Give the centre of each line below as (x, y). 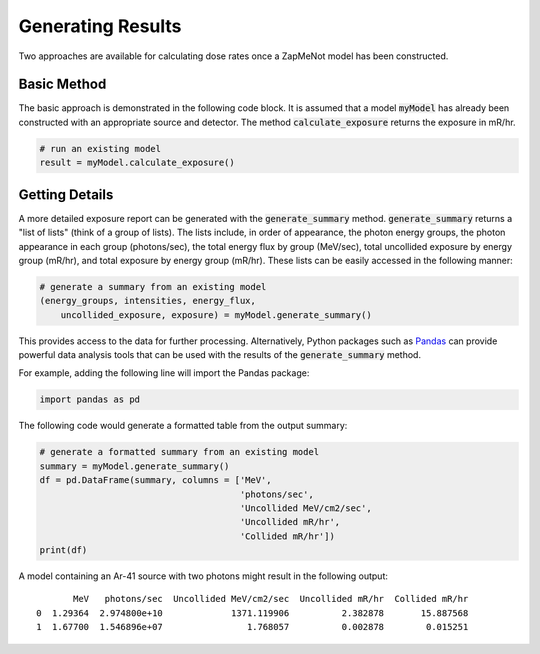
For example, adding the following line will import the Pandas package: (164, 373)
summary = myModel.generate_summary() (134, 466)
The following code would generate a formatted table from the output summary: (183, 426)
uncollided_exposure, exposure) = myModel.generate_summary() (216, 314)
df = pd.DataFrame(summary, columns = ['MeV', (155, 480)
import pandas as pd (89, 399)
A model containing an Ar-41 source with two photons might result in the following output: (203, 576)
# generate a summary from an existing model (153, 286)
